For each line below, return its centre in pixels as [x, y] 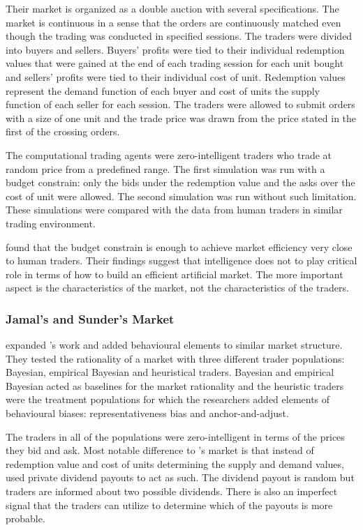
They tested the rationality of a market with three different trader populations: [175, 358]
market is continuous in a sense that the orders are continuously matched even [173, 22]
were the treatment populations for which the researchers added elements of [168, 399]
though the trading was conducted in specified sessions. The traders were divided [179, 36]
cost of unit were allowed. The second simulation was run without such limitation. [181, 196]
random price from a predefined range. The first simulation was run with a [165, 168]
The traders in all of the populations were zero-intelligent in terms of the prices [175, 436]
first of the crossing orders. [63, 131]
